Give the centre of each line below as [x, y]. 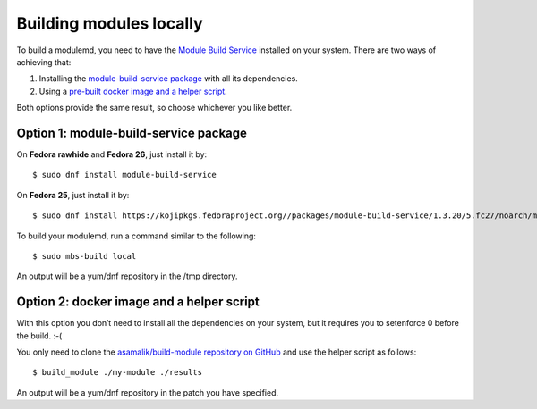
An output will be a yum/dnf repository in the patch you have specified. [148, 392]
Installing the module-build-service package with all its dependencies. [169, 79]
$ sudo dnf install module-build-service [124, 175]
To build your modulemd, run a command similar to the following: [136, 236]
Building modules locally [110, 23]
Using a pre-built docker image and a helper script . [133, 91]
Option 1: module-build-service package [132, 133]
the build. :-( [39, 336]
